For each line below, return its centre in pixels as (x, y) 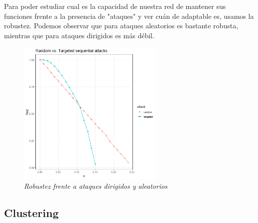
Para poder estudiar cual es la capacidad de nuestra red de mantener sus (115, 6)
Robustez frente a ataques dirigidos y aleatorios (96, 186)
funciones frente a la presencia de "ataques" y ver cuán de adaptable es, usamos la (129, 16)
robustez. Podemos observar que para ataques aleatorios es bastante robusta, (121, 26)
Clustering (31, 212)
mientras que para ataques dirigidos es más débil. (79, 35)
